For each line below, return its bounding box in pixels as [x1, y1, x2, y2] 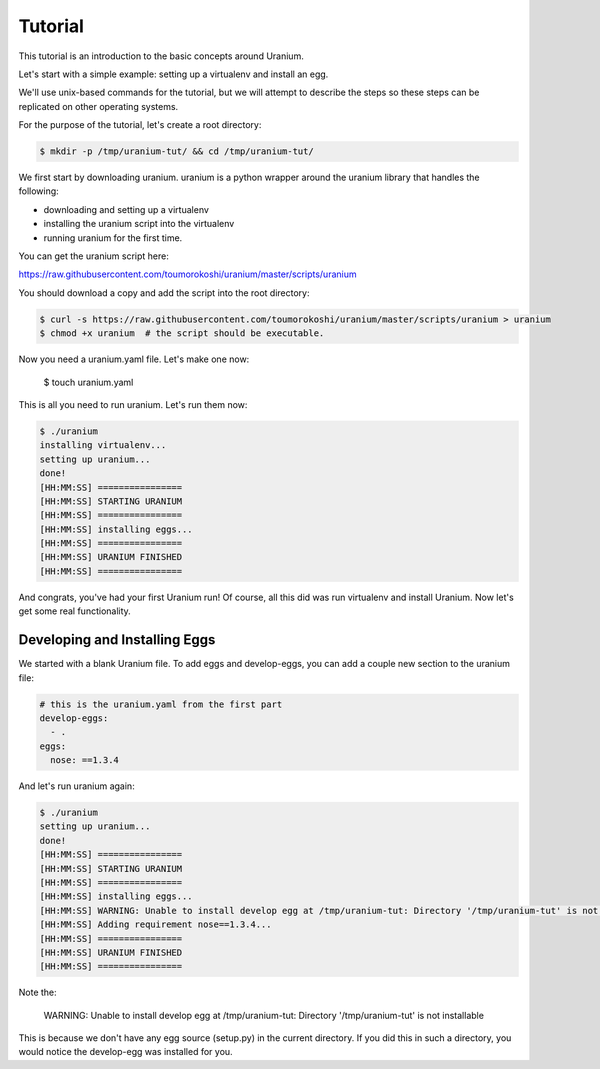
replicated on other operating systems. [18, 100, 179, 112]
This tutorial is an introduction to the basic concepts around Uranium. [18, 50, 304, 62]
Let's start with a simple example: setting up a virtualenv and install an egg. [18, 68, 329, 80]
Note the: [18, 986, 57, 999]
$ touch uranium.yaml [43, 376, 134, 388]
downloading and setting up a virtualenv [43, 203, 210, 215]
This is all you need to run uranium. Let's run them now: [18, 398, 248, 410]
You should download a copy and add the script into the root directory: [18, 286, 310, 299]
